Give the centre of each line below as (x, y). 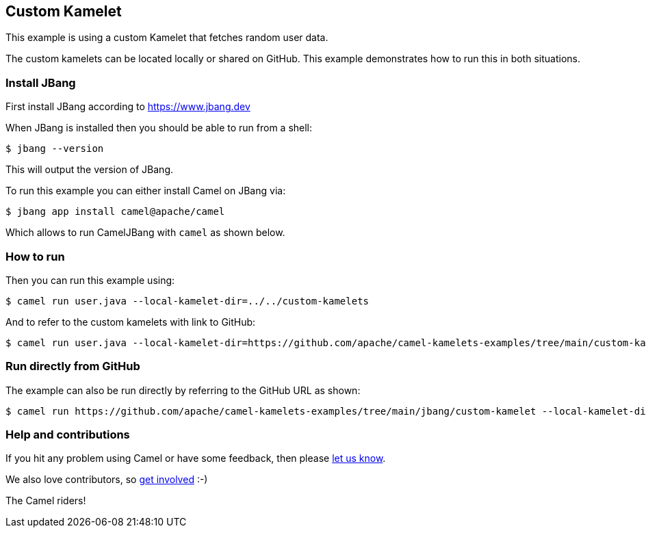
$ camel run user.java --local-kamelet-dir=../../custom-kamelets (188, 301)
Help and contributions (68, 435)
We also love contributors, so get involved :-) (107, 480)
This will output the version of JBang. (90, 170)
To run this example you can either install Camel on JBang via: (146, 191)
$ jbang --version (55, 149)
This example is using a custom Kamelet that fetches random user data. (167, 38)
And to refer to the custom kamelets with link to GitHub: (131, 322)
